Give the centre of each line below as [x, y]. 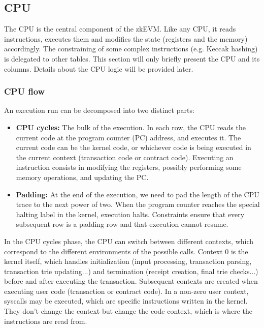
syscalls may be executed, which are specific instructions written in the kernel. [126, 301]
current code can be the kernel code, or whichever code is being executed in [134, 147]
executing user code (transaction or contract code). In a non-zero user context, [126, 291]
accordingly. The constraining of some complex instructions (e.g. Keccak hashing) [131, 49]
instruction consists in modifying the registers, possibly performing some [129, 167]
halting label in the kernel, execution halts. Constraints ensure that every [130, 214]
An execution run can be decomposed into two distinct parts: [99, 110]
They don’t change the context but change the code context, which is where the [128, 311]
